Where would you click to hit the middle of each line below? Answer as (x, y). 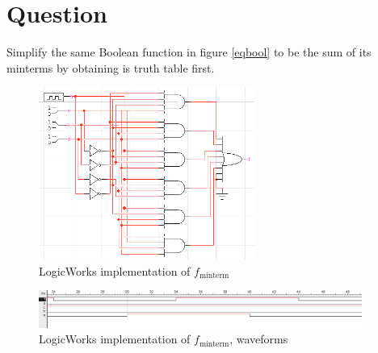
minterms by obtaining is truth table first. (111, 67)
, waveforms (259, 339)
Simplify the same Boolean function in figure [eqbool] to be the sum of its (189, 52)
